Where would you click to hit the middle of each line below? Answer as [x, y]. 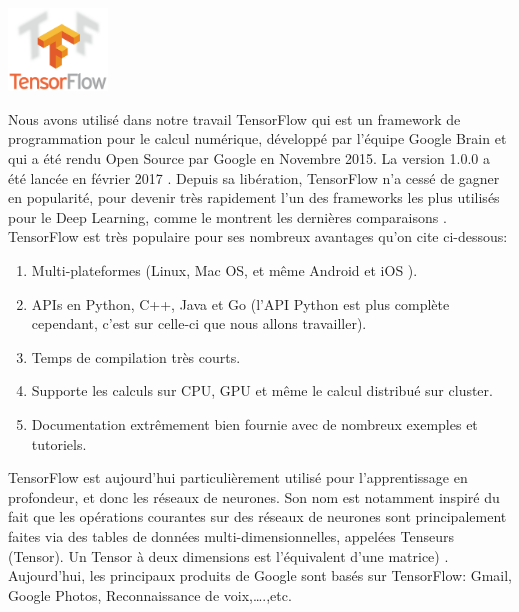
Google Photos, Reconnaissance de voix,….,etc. [150, 594]
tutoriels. [59, 443]
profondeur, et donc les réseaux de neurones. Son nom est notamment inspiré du [254, 496]
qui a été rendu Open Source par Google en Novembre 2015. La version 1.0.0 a [249, 158]
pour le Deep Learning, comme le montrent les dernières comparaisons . [227, 216]
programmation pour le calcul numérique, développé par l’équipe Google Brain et [257, 138]
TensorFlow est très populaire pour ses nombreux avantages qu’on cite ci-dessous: [258, 236]
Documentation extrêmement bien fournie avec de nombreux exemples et [254, 424]
